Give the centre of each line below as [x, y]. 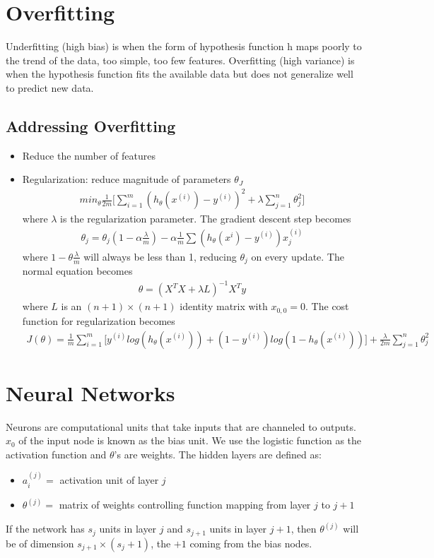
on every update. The [298, 256]
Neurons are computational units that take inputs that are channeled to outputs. [181, 426]
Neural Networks [90, 392]
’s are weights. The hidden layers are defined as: [218, 454]
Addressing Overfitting [91, 125]
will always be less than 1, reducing [160, 256]
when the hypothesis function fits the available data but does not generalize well [180, 74]
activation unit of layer [109, 480]
